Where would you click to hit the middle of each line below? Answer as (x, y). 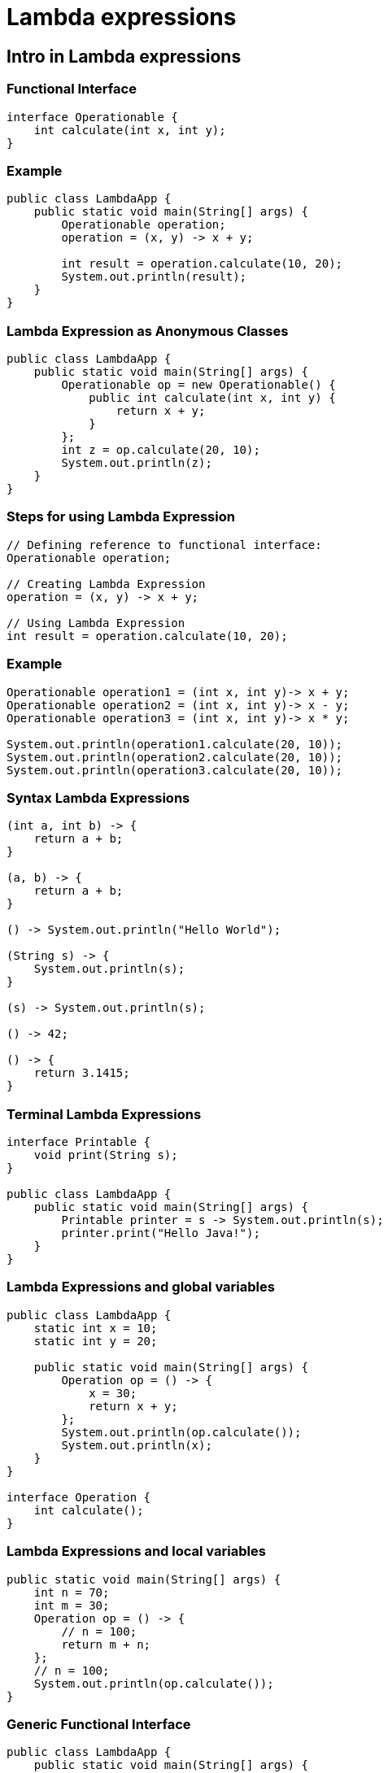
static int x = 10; (96, 1328)
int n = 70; (72, 1592)
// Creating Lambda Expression (106, 584)
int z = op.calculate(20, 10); (161, 450)
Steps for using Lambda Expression (121, 517)
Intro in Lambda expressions (124, 56)
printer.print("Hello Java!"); (161, 1233)
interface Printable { (79, 1142)
